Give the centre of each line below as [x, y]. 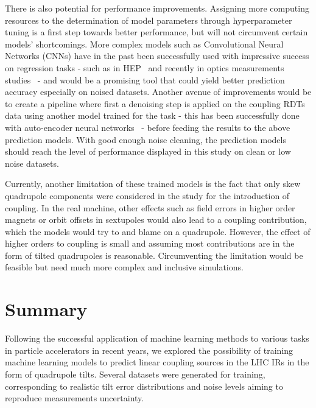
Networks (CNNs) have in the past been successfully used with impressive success [157, 56]
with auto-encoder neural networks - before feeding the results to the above [148, 127]
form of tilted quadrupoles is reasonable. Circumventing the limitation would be [154, 255]
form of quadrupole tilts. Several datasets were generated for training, [135, 374]
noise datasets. [32, 163]
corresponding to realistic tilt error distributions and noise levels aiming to [144, 386]
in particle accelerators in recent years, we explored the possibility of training [149, 350]
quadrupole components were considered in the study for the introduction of [147, 195]
